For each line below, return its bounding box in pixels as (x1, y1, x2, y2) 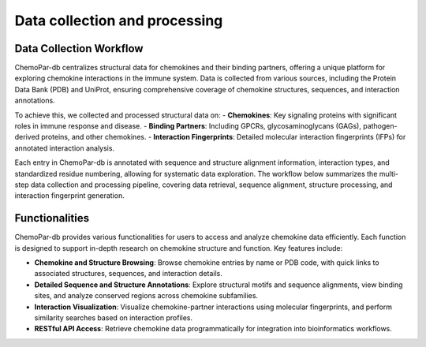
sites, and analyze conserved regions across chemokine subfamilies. (34, 291, 259, 300)
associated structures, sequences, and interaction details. (34, 269, 222, 278)
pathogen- (363, 121, 398, 131)
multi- (379, 169, 398, 178)
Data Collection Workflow (14, 42, 144, 55)
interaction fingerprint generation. (14, 191, 125, 200)
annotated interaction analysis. (14, 143, 114, 153)
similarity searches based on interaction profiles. (34, 313, 193, 323)
